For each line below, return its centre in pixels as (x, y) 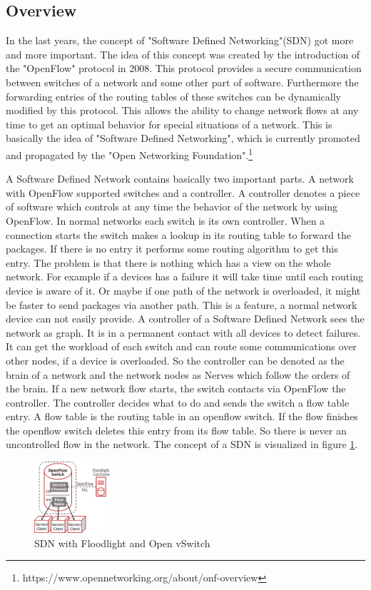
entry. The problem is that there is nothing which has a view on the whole (168, 262)
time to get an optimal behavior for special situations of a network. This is (169, 124)
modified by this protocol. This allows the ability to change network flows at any (182, 110)
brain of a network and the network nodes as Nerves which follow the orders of (178, 374)
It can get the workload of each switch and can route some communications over (181, 346)
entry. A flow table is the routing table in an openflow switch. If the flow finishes (182, 416)
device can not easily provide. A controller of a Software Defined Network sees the (185, 319)
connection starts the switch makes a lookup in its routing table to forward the (178, 234)
